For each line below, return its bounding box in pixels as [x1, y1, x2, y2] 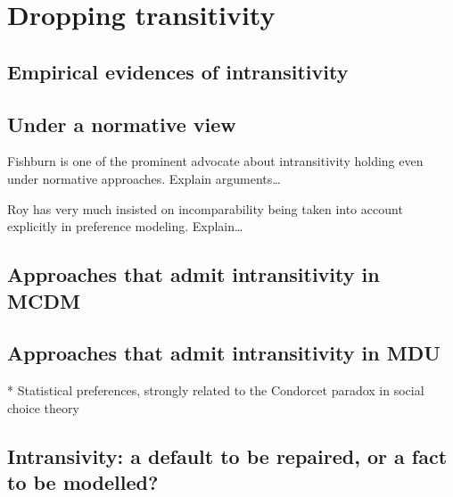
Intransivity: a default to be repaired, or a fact [7, 442, 448, 469]
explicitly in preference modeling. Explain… [7, 217, 243, 236]
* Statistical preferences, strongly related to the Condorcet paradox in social [7, 381, 424, 400]
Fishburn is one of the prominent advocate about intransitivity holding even [7, 152, 424, 170]
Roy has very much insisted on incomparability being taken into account [7, 199, 403, 218]
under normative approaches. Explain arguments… [7, 169, 281, 187]
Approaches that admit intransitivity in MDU [7, 339, 441, 367]
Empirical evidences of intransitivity [7, 57, 349, 85]
